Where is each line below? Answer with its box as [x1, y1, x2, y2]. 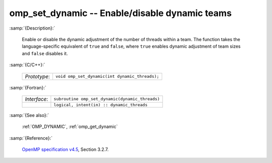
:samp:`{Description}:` [9, 25, 55, 31]
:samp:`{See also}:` [9, 112, 49, 118]
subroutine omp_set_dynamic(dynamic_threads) [53, 96, 160, 102]
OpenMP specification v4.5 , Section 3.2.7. [22, 146, 109, 152]
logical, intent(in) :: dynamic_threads [53, 102, 148, 107]
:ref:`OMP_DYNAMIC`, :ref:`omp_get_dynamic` [22, 123, 118, 130]
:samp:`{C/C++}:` [9, 62, 45, 68]
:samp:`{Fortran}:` [9, 84, 46, 90]
